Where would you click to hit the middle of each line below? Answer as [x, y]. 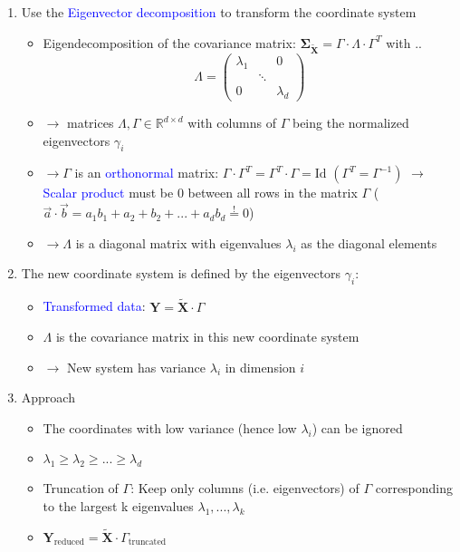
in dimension [260, 367]
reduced [69, 542]
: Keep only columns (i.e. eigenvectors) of [245, 488]
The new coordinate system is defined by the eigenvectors [181, 273]
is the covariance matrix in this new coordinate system [207, 337]
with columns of [232, 123]
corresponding [414, 488]
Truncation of [81, 488]
